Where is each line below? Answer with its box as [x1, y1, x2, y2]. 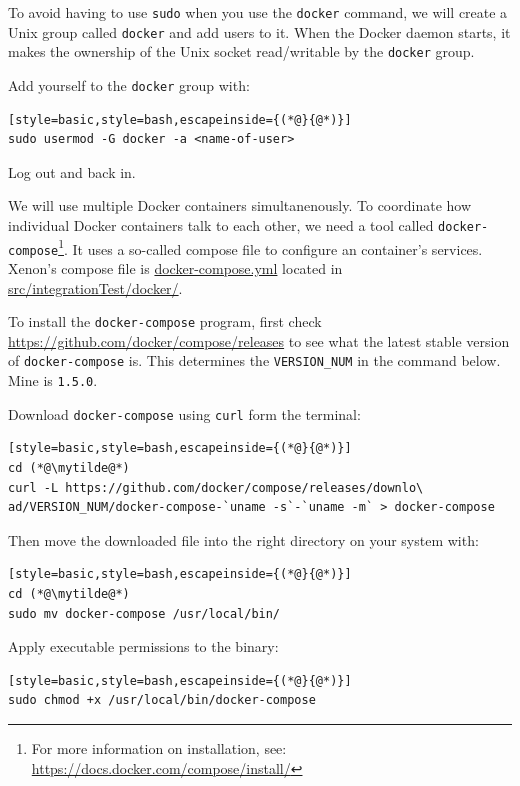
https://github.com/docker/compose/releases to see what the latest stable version [8, 330, 510, 351]
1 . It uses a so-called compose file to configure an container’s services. [58, 235, 483, 259]
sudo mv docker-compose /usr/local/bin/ [8, 606, 281, 621]
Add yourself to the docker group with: [8, 74, 250, 95]
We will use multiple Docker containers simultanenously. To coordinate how [8, 195, 472, 216]
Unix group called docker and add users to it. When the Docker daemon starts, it [8, 21, 511, 42]
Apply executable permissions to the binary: [8, 636, 279, 657]
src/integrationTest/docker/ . [8, 277, 183, 298]
